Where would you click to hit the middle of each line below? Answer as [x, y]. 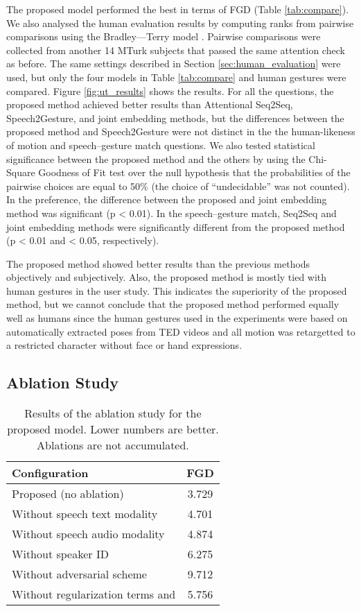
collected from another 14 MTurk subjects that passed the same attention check [176, 50]
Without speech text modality [85, 514]
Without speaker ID [60, 554]
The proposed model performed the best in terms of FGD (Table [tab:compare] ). [178, 9]
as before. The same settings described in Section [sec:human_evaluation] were [174, 63]
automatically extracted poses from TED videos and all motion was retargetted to [181, 331]
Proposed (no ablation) [68, 494]
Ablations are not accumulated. [113, 445]
